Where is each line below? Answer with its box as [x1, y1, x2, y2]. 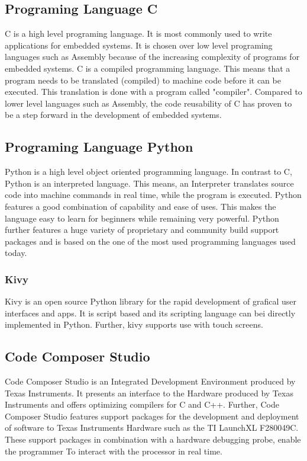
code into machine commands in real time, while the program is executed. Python [5, 188, 302, 201]
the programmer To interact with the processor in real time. [5, 444, 222, 457]
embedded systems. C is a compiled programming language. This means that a [5, 62, 290, 74]
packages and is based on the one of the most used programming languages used [5, 235, 296, 247]
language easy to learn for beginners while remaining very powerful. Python [5, 212, 279, 224]
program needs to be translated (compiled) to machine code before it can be [5, 73, 281, 86]
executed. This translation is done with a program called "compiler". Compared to [5, 85, 302, 98]
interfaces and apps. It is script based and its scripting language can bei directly [5, 306, 296, 319]
